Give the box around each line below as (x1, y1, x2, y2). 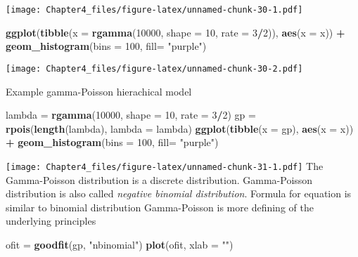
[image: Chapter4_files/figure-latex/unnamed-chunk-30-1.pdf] (6, 5, 303, 15)
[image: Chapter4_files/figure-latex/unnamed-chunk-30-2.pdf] (6, 63, 303, 74)
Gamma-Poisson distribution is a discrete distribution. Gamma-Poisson (6, 172, 313, 187)
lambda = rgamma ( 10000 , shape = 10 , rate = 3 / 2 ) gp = (6, 107, 256, 122)
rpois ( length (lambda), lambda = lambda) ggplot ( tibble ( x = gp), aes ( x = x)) (6, 121, 354, 136)
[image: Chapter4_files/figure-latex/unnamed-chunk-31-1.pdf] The (6, 158, 324, 173)
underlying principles (6, 213, 96, 228)
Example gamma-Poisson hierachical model (6, 84, 192, 98)
